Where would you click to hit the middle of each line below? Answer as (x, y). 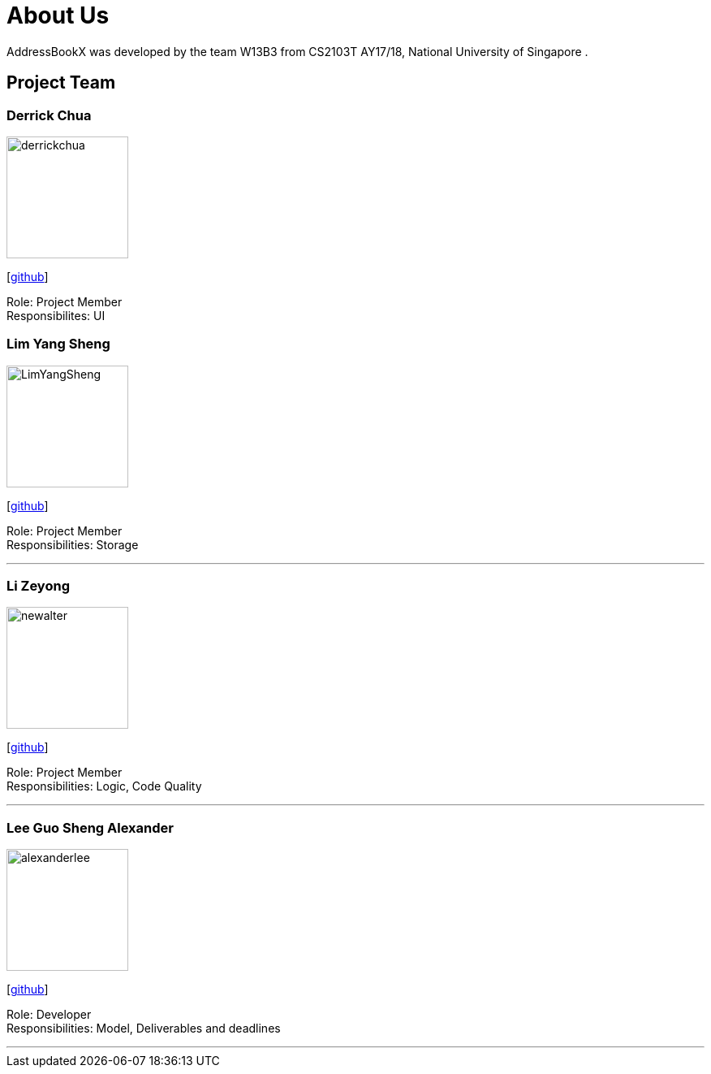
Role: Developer (49, 1015)
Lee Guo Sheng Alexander (90, 827)
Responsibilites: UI (56, 315)
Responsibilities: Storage (73, 544)
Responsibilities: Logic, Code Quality (104, 786)
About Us (58, 15)
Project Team (61, 83)
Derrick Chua (49, 115)
